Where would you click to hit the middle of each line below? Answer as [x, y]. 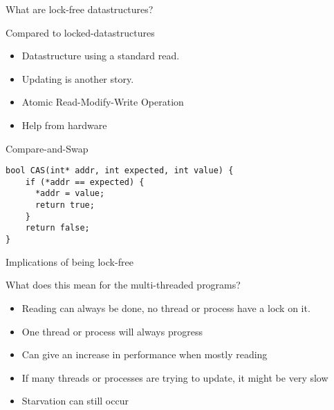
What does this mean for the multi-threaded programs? [123, 285]
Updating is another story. [78, 78]
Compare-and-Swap [47, 148]
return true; [65, 205]
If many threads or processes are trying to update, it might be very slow [175, 377]
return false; [57, 228]
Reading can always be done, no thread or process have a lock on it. [166, 307]
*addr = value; [70, 194]
